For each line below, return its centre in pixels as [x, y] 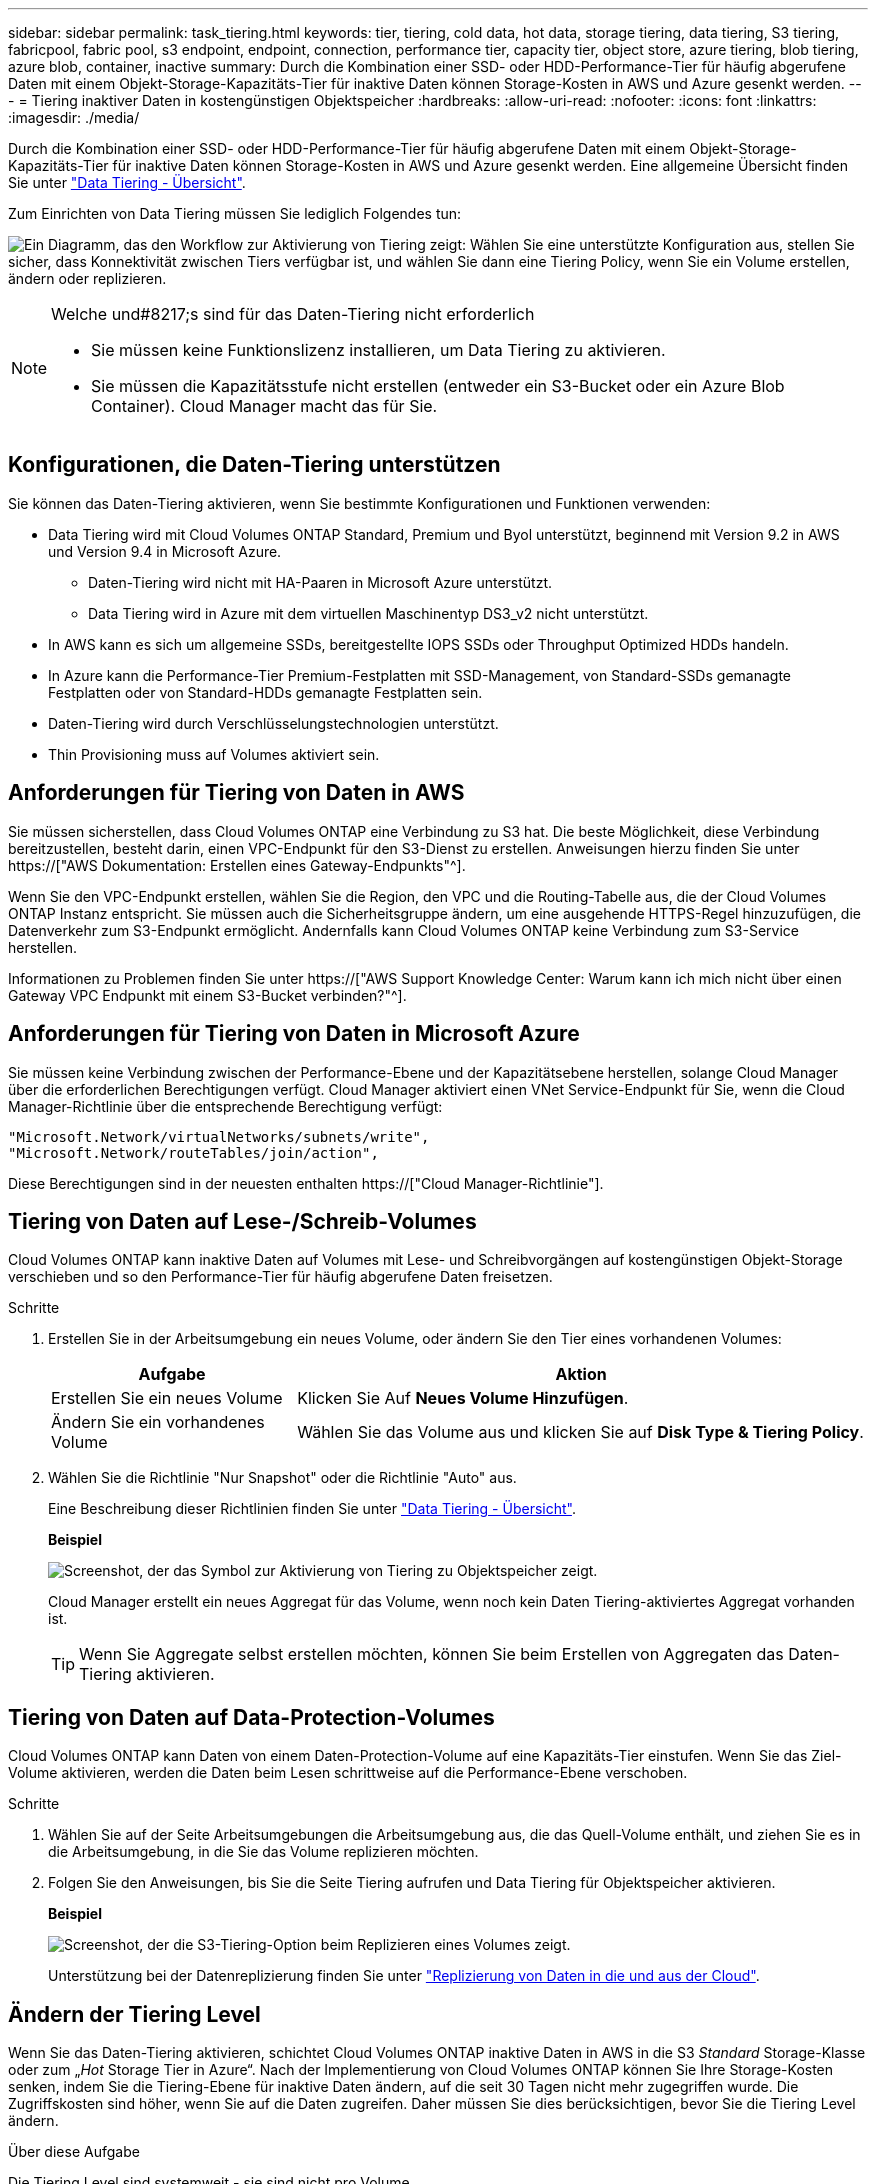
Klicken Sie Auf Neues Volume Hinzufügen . [463, 1398]
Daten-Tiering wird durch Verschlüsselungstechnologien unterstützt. [273, 723]
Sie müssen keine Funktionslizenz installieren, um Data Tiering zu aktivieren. [378, 350]
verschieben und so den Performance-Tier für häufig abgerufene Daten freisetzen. [280, 1277]
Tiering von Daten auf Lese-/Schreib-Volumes [242, 1221]
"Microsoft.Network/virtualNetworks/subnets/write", [219, 1136]
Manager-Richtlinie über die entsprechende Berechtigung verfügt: [225, 1106]
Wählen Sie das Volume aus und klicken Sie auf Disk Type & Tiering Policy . [580, 1432]
